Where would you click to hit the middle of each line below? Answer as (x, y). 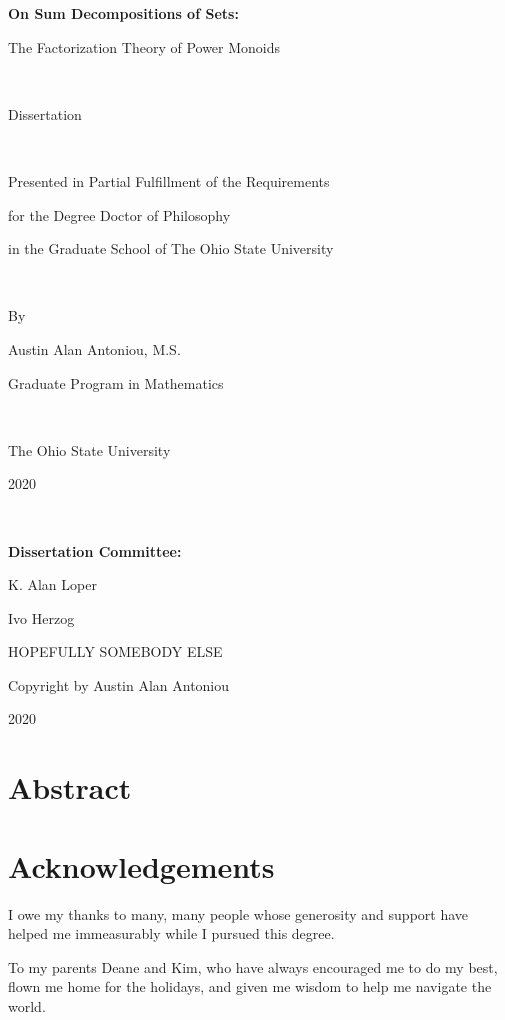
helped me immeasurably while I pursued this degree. (171, 933)
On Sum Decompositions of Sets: (123, 13)
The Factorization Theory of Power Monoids (144, 46)
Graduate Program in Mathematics (116, 382)
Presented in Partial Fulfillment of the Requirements (169, 180)
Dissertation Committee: (95, 550)
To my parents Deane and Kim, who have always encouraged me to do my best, (253, 966)
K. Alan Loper (52, 584)
